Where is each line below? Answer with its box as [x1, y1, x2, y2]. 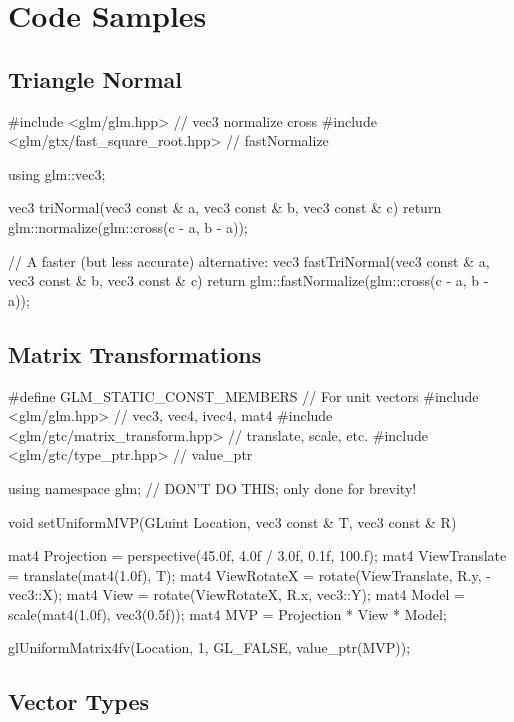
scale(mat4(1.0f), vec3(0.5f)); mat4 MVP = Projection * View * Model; [8, 603, 447, 624]
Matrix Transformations [8, 338, 262, 369]
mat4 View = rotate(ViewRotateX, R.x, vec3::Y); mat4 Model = [66, 584, 465, 605]
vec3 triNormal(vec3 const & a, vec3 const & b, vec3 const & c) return [8, 197, 442, 218]
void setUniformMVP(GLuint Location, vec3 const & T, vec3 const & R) [8, 511, 457, 532]
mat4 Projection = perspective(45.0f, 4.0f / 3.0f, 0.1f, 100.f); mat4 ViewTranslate [8, 545, 507, 566]
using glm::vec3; [8, 163, 106, 184]
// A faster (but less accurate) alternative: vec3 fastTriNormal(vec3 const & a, [8, 250, 490, 271]
